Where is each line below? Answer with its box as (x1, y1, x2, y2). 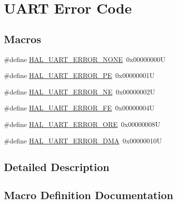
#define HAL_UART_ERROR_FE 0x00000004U (4, 103, 155, 113)
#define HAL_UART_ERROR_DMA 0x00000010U (4, 135, 162, 145)
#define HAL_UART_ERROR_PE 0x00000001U (4, 70, 155, 80)
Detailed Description (4, 159, 110, 174)
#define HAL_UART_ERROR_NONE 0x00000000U (4, 54, 165, 64)
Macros (4, 31, 41, 46)
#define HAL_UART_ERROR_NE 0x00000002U (4, 86, 155, 96)
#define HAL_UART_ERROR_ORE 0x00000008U (4, 119, 161, 129)
